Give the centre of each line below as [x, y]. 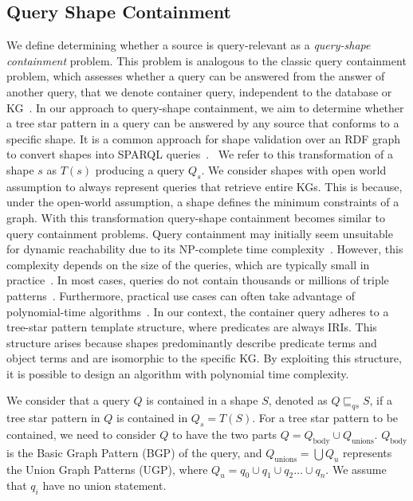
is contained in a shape [202, 400]
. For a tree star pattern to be [325, 418]
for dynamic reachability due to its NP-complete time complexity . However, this [205, 249]
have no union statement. [104, 485]
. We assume [356, 469]
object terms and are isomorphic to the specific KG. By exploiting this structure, [204, 358]
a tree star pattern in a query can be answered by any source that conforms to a [203, 123]
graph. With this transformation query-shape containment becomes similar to [196, 217]
